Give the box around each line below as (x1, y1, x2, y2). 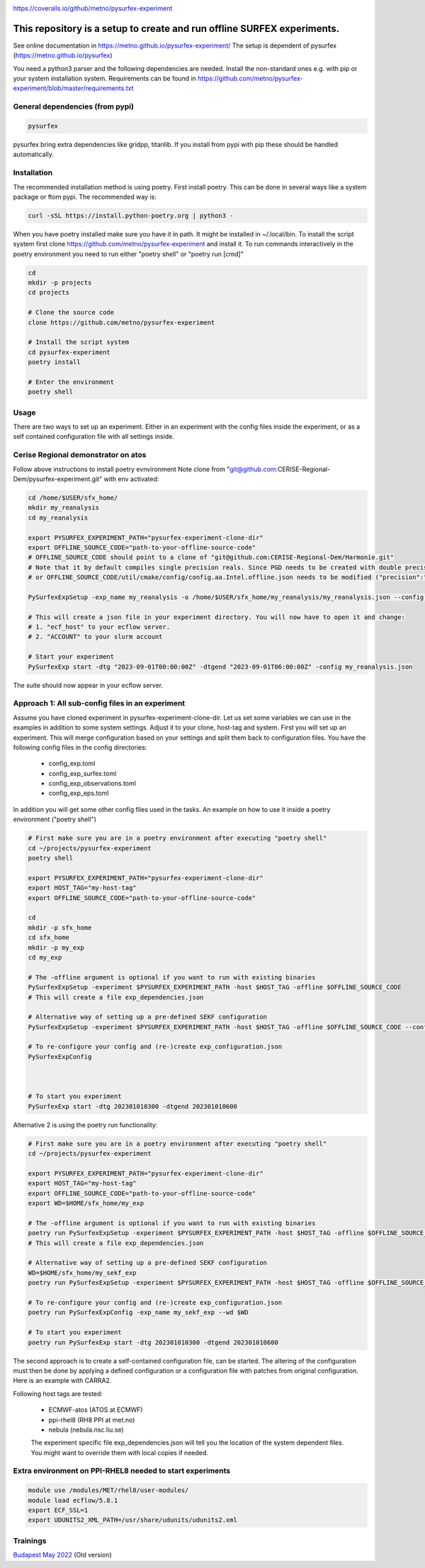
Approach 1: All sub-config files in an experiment (13, 698, 186, 708)
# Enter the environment (28, 378, 115, 386)
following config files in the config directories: (13, 742, 147, 752)
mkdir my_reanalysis (28, 504, 99, 512)
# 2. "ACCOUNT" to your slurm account (28, 632, 163, 641)
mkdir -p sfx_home (28, 923, 92, 931)
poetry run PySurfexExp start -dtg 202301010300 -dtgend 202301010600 (28, 1338, 279, 1347)
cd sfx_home (28, 933, 70, 942)
